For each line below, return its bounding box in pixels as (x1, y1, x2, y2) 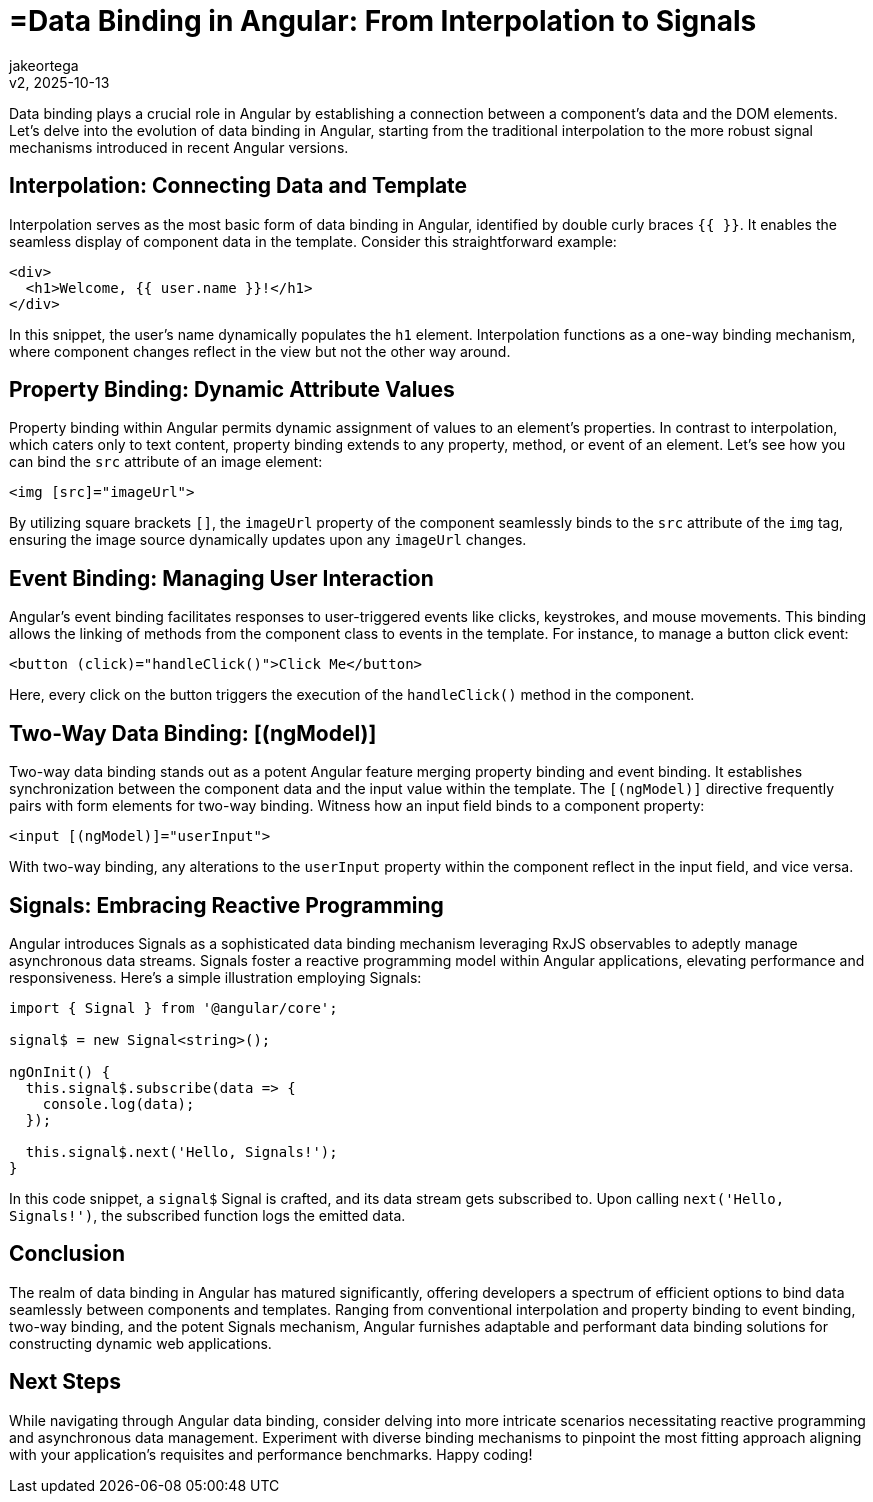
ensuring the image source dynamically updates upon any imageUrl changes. (9, 531, 527, 549)
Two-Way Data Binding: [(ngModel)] (9, 720, 377, 746)
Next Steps (9, 1369, 121, 1395)
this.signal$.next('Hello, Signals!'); (25, 1143, 338, 1160)
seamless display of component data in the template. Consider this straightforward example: (9, 232, 617, 250)
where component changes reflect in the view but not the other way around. (9, 342, 511, 360)
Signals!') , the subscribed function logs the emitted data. (9, 1206, 406, 1224)
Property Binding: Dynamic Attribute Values (9, 377, 455, 403)
